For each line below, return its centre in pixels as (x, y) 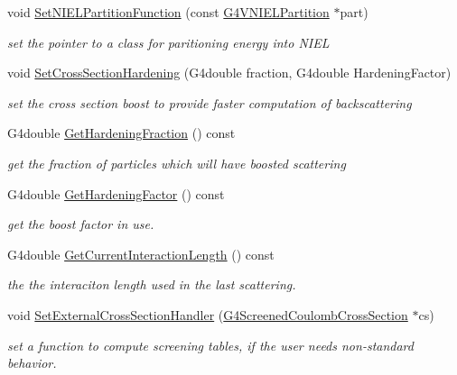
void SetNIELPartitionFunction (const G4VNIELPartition (168, 12)
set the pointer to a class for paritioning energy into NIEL (168, 42)
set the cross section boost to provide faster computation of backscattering (210, 102)
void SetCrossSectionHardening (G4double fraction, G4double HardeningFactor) (229, 73)
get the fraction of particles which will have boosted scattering (177, 163)
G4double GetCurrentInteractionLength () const (141, 254)
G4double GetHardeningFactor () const (116, 193)
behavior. (32, 363)
